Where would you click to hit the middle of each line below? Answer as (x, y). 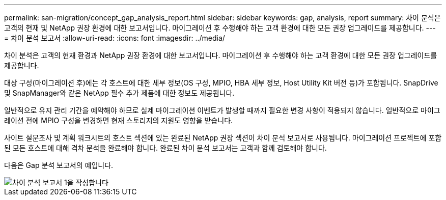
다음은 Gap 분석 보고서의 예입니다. (59, 165)
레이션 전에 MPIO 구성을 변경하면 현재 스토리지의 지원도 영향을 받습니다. (119, 120)
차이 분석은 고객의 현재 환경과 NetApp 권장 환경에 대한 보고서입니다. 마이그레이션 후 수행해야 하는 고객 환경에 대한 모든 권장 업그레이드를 (221, 55)
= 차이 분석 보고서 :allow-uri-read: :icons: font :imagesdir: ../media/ (115, 38)
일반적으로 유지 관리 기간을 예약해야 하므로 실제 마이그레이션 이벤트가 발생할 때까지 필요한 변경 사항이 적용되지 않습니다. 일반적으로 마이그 (222, 110)
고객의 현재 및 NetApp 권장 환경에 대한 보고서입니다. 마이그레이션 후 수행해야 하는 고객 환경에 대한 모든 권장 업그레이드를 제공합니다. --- (220, 28)
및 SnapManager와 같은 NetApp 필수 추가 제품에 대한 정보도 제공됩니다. (119, 93)
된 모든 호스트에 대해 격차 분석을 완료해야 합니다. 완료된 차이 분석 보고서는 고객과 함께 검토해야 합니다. (165, 148)
